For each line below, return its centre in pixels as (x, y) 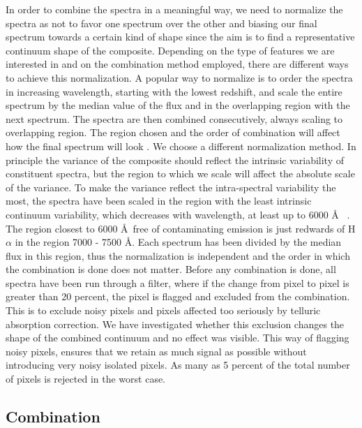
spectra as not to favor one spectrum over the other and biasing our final (161, 23)
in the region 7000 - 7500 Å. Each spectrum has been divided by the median (178, 242)
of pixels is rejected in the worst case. (86, 379)
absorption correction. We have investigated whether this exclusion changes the (175, 324)
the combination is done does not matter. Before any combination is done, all (171, 269)
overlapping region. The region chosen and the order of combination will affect (173, 132)
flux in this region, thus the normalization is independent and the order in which (178, 255)
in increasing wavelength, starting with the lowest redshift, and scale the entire (174, 91)
